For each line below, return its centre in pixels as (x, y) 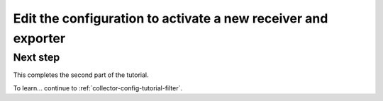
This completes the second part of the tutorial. (81, 75)
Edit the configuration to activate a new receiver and (171, 18)
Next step (37, 57)
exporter (39, 38)
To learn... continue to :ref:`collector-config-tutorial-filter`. (98, 88)
